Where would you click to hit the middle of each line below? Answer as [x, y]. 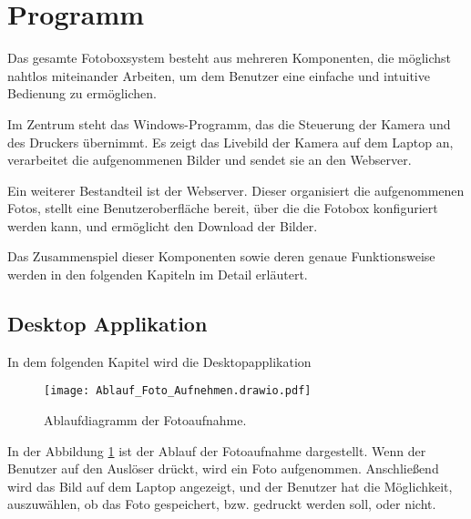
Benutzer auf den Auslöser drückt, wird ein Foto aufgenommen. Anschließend [223, 468]
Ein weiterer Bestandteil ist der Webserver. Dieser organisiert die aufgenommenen [236, 190]
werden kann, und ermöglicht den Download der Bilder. [163, 225]
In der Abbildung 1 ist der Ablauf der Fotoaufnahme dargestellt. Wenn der [217, 450]
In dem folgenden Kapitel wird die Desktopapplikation [159, 361]
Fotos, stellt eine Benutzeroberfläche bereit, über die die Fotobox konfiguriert [223, 208]
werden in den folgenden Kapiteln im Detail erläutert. [158, 275]
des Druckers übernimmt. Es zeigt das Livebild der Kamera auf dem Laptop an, [230, 142]
